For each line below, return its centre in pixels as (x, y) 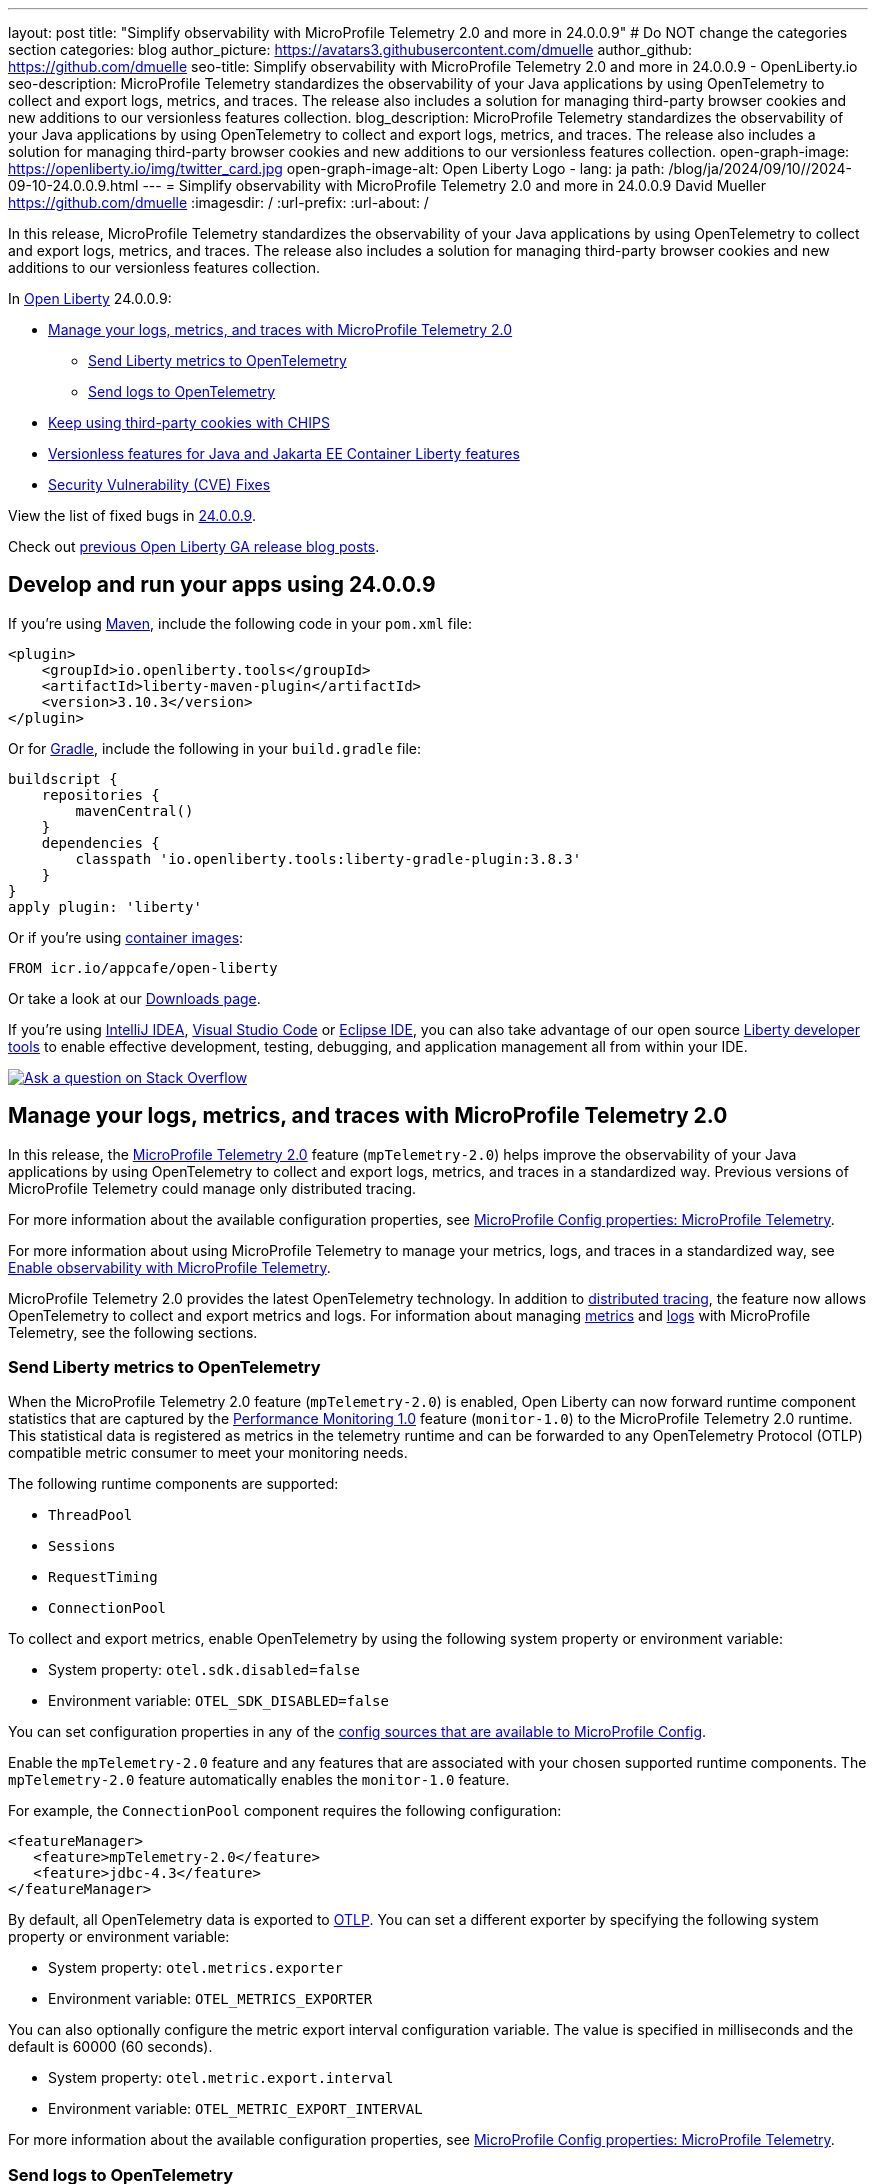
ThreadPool (90, 1515)
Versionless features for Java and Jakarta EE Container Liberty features (284, 453)
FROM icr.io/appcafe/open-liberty (143, 967)
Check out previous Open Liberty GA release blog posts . (194, 546)
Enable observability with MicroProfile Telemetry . (169, 1267)
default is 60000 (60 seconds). (110, 2047)
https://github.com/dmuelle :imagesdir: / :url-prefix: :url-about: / (218, 202)
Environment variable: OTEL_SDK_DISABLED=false (218, 1701)
